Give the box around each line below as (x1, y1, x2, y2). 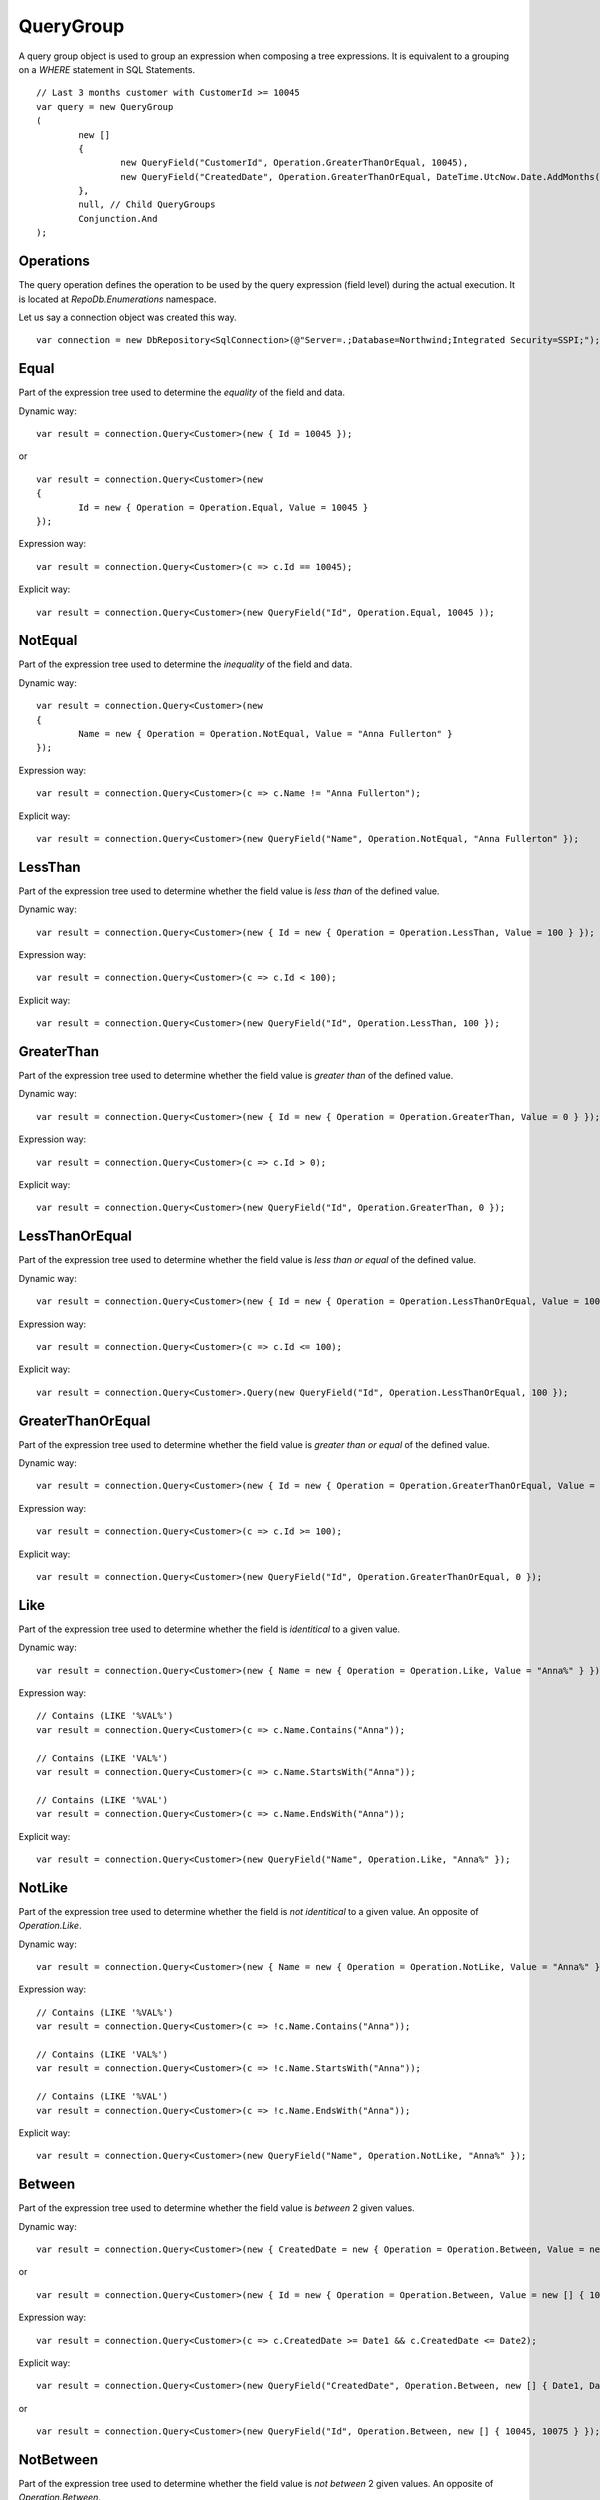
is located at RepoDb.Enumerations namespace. (18, 293, 217, 305)
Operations (18, 253, 90, 270)
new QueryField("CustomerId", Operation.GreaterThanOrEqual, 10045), (120, 157, 469, 169)
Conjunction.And (78, 213, 158, 224)
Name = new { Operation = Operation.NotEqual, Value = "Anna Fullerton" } (78, 728, 453, 739)
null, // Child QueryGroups (78, 199, 216, 210)
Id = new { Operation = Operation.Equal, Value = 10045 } (78, 501, 369, 513)
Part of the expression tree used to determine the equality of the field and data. (18, 386, 345, 399)
